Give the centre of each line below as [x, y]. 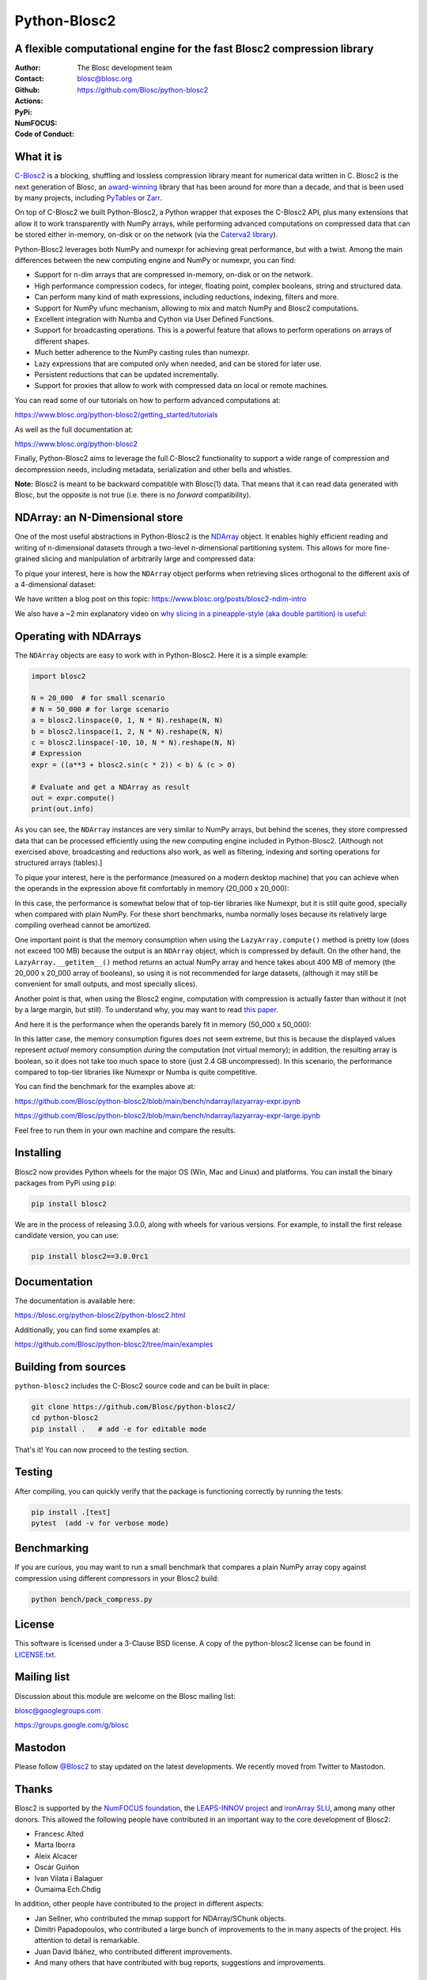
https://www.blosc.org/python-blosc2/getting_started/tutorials [116, 415]
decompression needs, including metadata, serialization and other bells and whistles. [153, 469]
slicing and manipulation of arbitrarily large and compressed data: [149, 559]
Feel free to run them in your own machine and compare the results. [125, 1130]
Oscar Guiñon [57, 1867]
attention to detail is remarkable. [87, 1940]
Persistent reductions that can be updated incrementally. [127, 374]
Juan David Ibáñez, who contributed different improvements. [133, 1951]
